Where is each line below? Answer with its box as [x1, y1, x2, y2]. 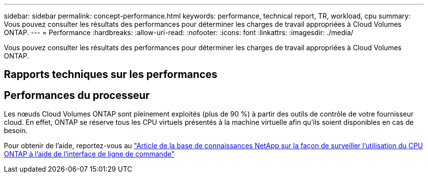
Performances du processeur [4, 89, 150, 101]
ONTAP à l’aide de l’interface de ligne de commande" [4, 150, 175, 158]
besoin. [4, 126, 28, 135]
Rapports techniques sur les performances [4, 68, 217, 81]
